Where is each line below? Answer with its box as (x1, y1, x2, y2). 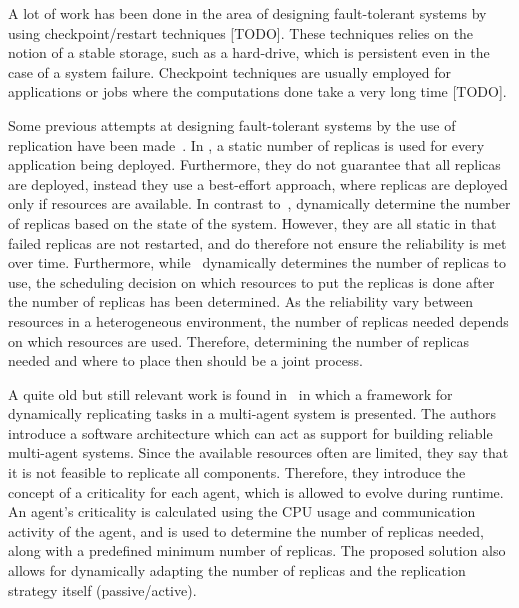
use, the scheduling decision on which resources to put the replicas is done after (8, 271, 495, 292)
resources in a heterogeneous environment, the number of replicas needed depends (8, 310, 509, 331)
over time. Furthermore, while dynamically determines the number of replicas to (8, 252, 507, 273)
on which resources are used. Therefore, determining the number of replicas (8, 330, 470, 351)
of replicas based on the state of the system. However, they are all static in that (8, 212, 497, 233)
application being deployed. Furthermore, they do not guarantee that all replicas (8, 154, 501, 175)
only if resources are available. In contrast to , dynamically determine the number (8, 193, 511, 214)
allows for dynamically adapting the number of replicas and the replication (8, 560, 466, 581)
